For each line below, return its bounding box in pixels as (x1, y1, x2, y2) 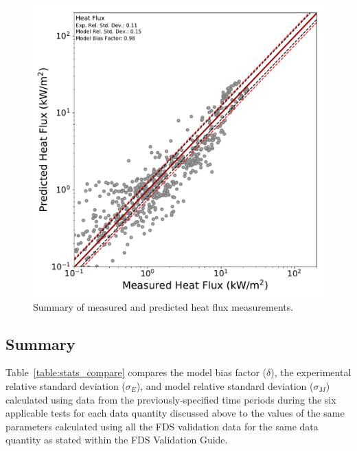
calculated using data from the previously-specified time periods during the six (5, 392, 336, 406)
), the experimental (270, 365, 352, 379)
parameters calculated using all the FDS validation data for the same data (5, 419, 319, 433)
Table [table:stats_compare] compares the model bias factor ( (5, 365, 266, 379)
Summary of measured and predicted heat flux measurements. (33, 299, 294, 313)
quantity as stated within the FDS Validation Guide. (5, 432, 228, 447)
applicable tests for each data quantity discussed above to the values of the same (5, 406, 345, 420)
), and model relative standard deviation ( (136, 378, 314, 393)
